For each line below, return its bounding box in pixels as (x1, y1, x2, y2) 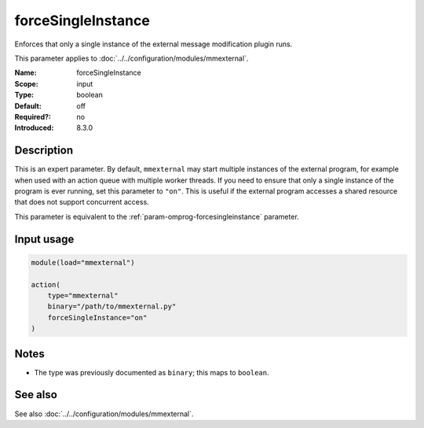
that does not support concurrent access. (14, 197, 149, 207)
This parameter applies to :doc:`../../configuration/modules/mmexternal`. (14, 53, 249, 63)
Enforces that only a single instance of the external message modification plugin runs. (14, 39, 293, 49)
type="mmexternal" (47, 291, 119, 300)
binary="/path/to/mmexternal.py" (47, 302, 177, 311)
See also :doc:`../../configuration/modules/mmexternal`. (14, 409, 194, 419)
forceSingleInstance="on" (47, 313, 148, 322)
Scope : (14, 79, 38, 88)
